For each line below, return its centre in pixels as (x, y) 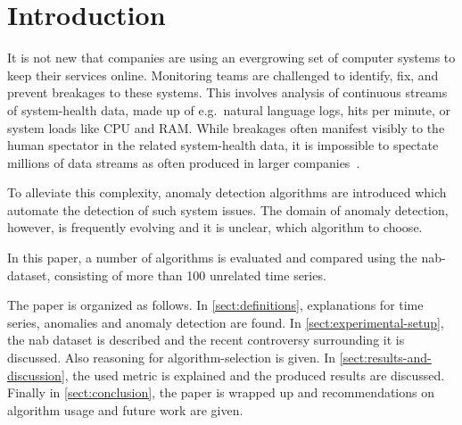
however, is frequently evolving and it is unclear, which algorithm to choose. (215, 227)
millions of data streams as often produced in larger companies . (184, 162)
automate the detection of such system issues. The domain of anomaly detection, (228, 209)
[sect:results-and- (385, 358)
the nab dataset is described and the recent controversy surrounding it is (206, 340)
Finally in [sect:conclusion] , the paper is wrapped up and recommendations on (221, 392)
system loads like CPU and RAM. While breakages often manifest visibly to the (226, 127)
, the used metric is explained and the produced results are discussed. (255, 375)
